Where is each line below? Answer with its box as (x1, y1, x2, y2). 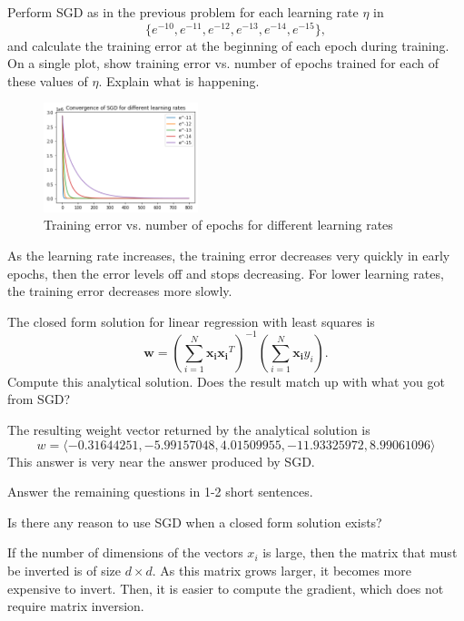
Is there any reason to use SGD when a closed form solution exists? (7, 512, 382, 531)
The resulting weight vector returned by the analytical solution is (7, 420, 370, 439)
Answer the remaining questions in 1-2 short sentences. (7, 482, 313, 501)
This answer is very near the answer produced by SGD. (7, 451, 315, 470)
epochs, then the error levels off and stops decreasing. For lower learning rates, (7, 263, 444, 282)
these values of (7, 71, 88, 90)
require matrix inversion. (7, 596, 144, 616)
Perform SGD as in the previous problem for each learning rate (7, 3, 359, 21)
